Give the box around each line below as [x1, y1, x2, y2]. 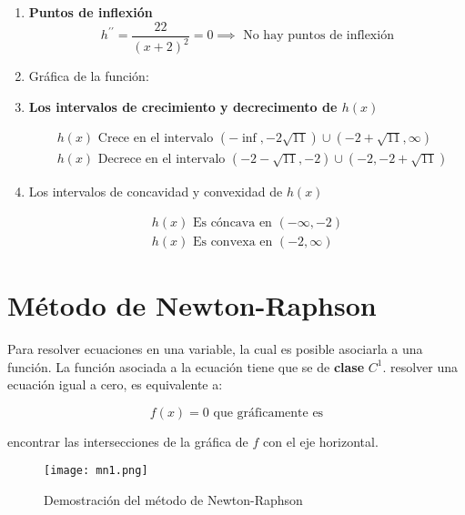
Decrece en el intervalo [97, 153, 226, 167]
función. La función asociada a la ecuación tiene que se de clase [7, 357, 365, 376]
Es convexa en [192, 235, 273, 248]
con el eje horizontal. [263, 431, 379, 450]
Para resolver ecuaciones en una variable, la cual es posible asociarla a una [7, 339, 423, 358]
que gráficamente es [213, 406, 324, 419]
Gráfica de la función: [28, 66, 149, 85]
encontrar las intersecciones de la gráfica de [7, 431, 248, 450]
